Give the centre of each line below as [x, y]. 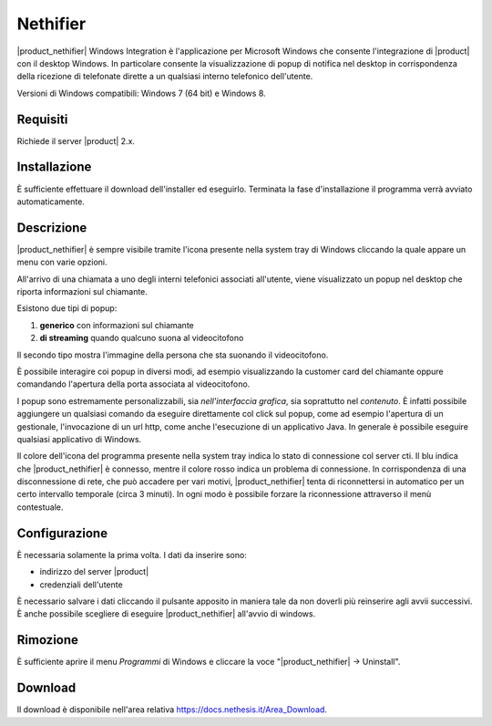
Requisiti [42, 119]
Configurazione [62, 533]
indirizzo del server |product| [94, 572]
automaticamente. [51, 202]
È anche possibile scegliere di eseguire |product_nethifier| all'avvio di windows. [166, 614]
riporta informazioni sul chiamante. [82, 291]
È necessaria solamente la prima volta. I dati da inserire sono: [132, 555]
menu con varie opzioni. [62, 262]
